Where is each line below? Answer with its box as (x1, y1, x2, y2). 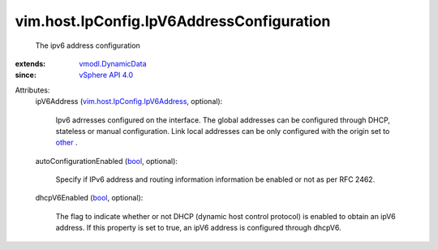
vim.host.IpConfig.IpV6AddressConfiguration (15, 12, 331, 30)
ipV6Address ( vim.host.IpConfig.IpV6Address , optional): (35, 97, 223, 106)
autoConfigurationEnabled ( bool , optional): (35, 156, 178, 166)
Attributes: (15, 85, 50, 95)
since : (15, 70, 36, 80)
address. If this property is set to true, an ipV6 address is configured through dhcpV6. (55, 223, 341, 233)
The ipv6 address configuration (35, 41, 141, 50)
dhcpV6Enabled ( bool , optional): (35, 193, 144, 203)
